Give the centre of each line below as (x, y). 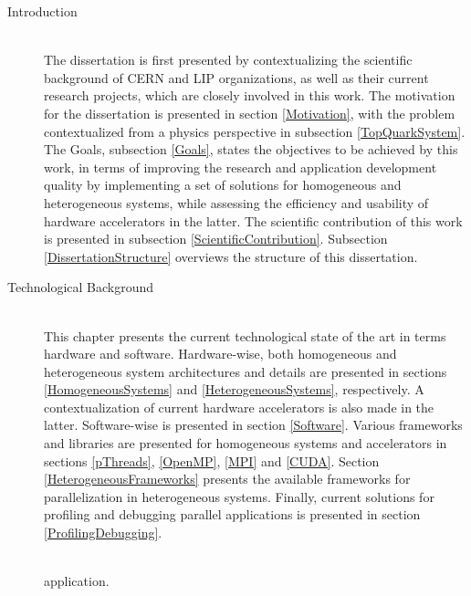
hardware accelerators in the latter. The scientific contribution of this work (253, 220)
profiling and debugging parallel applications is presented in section (232, 514)
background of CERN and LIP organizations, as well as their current (236, 77)
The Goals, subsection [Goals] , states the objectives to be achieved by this (251, 149)
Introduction (42, 11)
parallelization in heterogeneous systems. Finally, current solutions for (239, 496)
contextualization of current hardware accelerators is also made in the (239, 407)
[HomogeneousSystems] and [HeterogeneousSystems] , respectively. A (234, 389)
